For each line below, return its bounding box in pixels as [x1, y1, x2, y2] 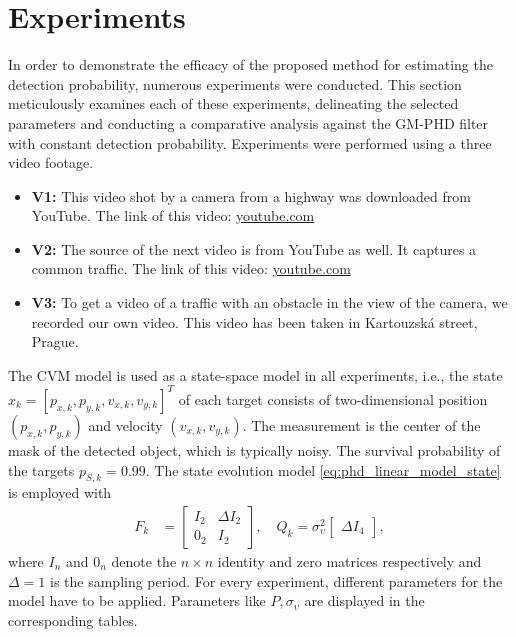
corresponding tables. [8, 609, 138, 630]
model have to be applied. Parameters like [8, 590, 266, 611]
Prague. [31, 331, 79, 352]
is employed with [8, 482, 112, 503]
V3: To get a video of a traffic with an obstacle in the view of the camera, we [31, 292, 508, 313]
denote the [111, 550, 177, 571]
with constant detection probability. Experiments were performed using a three [8, 132, 492, 153]
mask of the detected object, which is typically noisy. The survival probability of [8, 439, 501, 460]
